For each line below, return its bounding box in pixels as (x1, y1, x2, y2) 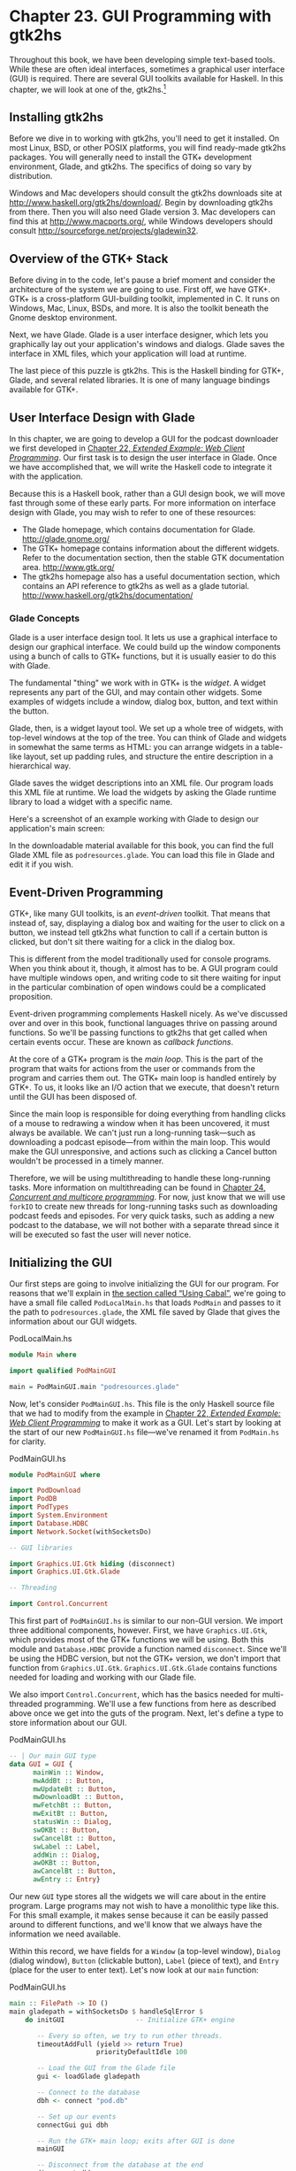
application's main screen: (9, 823, 105, 834)
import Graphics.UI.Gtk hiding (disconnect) (9, 1559, 176, 1568)
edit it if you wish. (9, 859, 73, 869)
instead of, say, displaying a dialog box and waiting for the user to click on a (9, 918, 285, 929)
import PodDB (9, 1495, 57, 1503)
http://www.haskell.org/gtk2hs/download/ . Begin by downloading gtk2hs (9, 197, 274, 208)
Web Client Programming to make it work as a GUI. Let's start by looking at (9, 1417, 282, 1427)
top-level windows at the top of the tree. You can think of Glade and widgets (9, 732, 287, 743)
